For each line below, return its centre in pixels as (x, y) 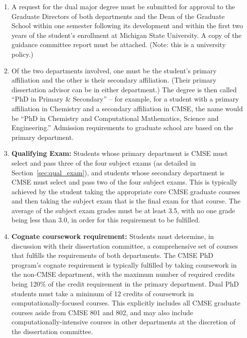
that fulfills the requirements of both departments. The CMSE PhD (112, 255)
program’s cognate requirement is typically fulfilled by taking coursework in (124, 264)
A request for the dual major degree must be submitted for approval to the (123, 6)
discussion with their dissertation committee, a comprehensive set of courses (125, 245)
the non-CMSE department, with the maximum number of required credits (123, 274)
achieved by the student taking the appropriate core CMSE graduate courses (126, 191)
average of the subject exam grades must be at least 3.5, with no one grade (123, 210)
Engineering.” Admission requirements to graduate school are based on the (122, 127)
